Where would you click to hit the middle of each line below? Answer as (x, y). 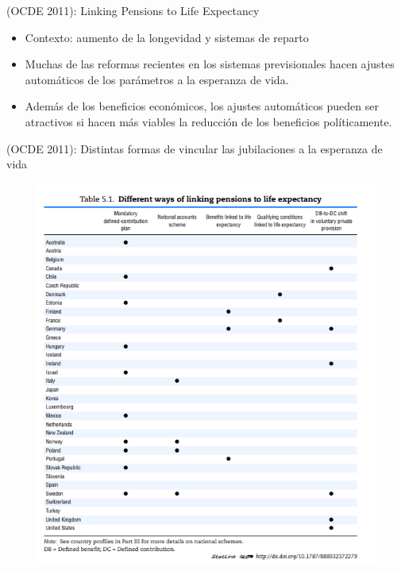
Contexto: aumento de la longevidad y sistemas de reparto (167, 37)
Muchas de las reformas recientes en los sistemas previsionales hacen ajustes (210, 64)
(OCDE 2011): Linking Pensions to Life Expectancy (133, 10)
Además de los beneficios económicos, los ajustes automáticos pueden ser (202, 106)
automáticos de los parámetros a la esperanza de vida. (157, 79)
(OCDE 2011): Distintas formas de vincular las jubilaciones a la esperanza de (195, 148)
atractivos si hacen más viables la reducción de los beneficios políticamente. (208, 121)
